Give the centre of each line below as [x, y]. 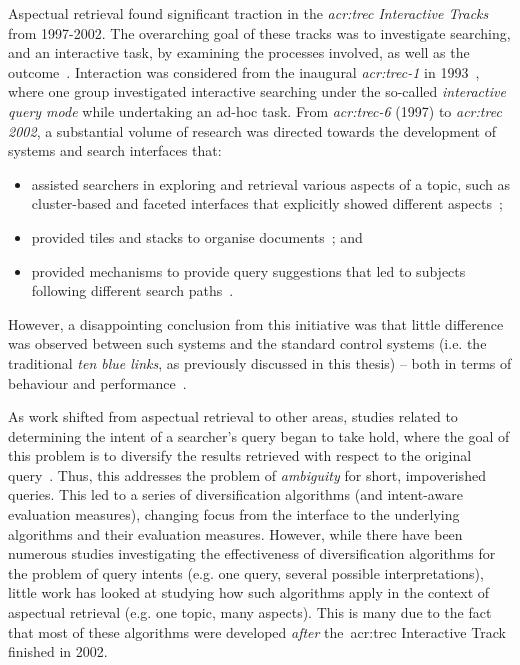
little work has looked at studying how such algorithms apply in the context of [249, 592]
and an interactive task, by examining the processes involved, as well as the [239, 52]
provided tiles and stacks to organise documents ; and [197, 236]
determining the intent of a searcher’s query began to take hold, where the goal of [259, 435]
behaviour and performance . [97, 382]
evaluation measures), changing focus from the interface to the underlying [234, 514]
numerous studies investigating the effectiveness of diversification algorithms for [252, 553]
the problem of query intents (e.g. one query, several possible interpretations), [246, 572]
